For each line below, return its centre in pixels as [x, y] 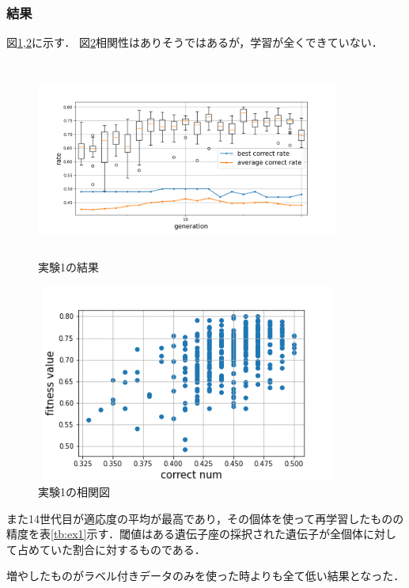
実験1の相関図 [74, 491]
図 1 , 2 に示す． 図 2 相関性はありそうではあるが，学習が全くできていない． [195, 42]
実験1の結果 [68, 267]
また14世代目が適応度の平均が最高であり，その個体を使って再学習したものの [205, 518]
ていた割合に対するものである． [122, 549]
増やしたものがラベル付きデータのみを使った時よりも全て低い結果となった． [206, 576]
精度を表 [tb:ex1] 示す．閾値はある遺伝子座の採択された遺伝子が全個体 [185, 534]
